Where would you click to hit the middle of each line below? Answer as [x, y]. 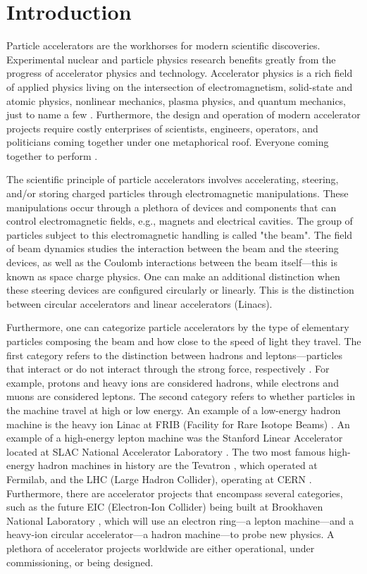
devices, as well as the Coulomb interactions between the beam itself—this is [172, 262]
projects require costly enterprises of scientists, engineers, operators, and [162, 128]
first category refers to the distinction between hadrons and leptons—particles [175, 355]
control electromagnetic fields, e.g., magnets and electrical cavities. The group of [180, 221]
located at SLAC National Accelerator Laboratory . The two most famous [166, 451]
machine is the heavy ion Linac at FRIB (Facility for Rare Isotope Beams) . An [178, 424]
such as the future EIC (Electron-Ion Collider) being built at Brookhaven [165, 507]
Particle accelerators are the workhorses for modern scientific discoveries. [163, 45]
